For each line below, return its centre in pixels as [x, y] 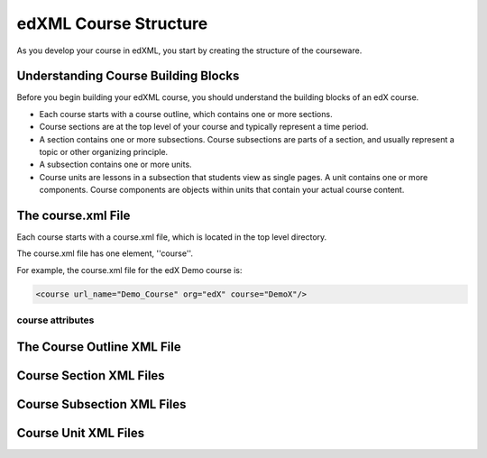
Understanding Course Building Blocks [128, 76]
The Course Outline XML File [99, 347]
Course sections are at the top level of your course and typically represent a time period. [204, 127]
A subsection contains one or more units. [116, 165]
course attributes [55, 320]
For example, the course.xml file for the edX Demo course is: [129, 270]
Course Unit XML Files [80, 433]
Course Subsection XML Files [101, 404]
